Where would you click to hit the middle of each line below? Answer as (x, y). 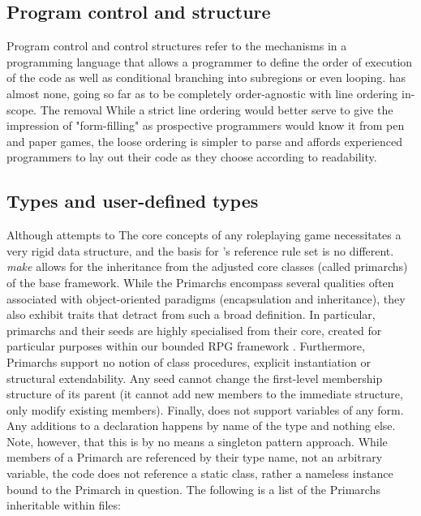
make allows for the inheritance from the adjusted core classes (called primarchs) (207, 267)
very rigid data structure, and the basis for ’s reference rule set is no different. (200, 250)
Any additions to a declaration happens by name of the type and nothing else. (201, 426)
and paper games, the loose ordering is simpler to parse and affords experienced (204, 141)
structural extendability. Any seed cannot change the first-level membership (195, 378)
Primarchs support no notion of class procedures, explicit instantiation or (189, 361)
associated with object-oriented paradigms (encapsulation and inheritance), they (206, 298)
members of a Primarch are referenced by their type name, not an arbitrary (195, 457)
